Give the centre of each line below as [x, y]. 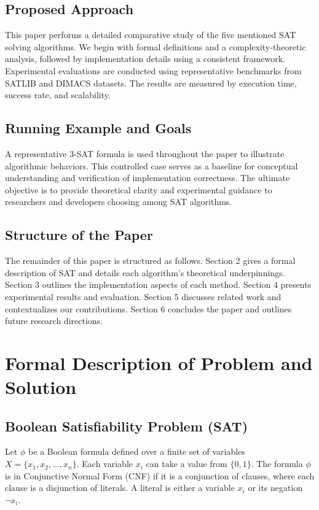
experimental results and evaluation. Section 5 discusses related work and [143, 296]
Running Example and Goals [98, 128]
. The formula [277, 464]
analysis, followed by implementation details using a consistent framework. [145, 59]
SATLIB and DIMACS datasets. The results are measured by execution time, [151, 83]
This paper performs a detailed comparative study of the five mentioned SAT [151, 35]
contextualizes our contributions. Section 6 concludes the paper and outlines [148, 308]
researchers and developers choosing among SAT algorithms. [119, 202]
